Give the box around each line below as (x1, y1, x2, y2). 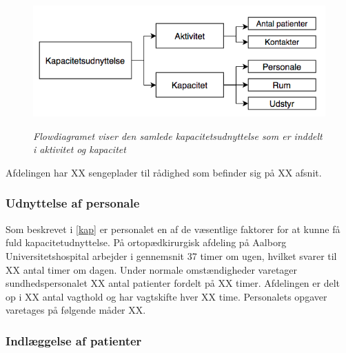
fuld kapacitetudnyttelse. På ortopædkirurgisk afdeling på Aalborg (6, 235, 287, 250)
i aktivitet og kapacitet (33, 142, 126, 157)
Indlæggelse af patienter (6, 332, 142, 349)
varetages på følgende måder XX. (6, 303, 146, 317)
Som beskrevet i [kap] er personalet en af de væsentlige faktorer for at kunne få (6, 221, 340, 236)
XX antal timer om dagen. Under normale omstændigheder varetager (6, 262, 298, 276)
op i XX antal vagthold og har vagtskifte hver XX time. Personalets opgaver (6, 289, 327, 303)
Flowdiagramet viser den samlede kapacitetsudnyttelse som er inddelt (33, 128, 323, 143)
